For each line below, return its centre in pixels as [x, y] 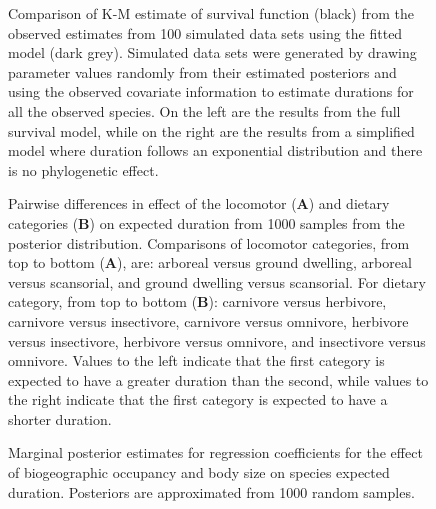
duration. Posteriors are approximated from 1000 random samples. [211, 491]
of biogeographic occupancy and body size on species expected [199, 472]
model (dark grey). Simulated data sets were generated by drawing [212, 52]
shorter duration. [60, 418]
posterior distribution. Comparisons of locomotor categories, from [209, 242]
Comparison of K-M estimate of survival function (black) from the [211, 13]
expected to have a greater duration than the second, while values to [218, 379]
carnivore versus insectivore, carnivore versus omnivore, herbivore [208, 320]
